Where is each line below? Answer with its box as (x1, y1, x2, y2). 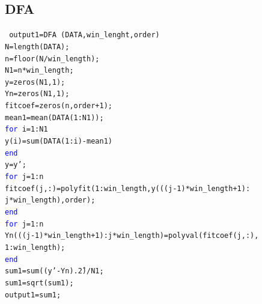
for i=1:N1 (5, 125, 48, 134)
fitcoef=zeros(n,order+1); (5, 102, 112, 111)
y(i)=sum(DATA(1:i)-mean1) (5, 137, 112, 146)
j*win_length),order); (5, 196, 96, 205)
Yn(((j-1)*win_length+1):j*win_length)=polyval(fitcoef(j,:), (5, 231, 259, 240)
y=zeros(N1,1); (5, 78, 65, 87)
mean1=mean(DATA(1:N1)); (5, 113, 104, 122)
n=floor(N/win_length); (5, 54, 100, 63)
